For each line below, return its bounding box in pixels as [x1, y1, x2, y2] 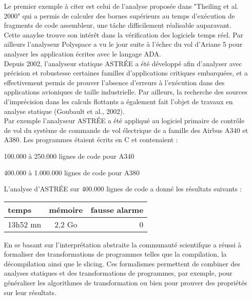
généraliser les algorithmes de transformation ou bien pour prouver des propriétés [4, 278, 247, 288]
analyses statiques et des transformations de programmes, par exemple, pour [4, 268, 233, 278]
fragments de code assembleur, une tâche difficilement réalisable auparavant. [4, 20, 232, 30]
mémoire [49, 204, 83, 215]
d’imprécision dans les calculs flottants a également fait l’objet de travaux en [4, 96, 233, 106]
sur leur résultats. [4, 287, 57, 297]
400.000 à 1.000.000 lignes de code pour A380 [4, 167, 140, 177]
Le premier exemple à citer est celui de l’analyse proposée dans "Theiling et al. [4, 1, 239, 11]
